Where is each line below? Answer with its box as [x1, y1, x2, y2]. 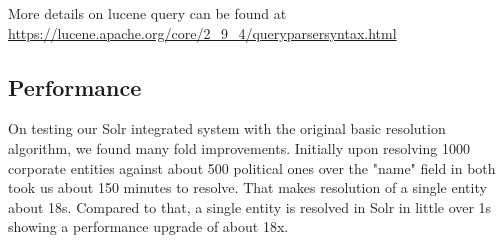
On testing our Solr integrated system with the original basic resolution [8, 118, 446, 139]
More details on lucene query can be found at [8, 3, 287, 23]
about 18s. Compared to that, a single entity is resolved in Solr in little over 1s [8, 196, 492, 217]
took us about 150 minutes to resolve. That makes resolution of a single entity [8, 177, 487, 198]
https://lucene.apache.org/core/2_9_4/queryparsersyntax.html [8, 22, 397, 43]
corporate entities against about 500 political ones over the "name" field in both [8, 157, 496, 178]
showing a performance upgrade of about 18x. [8, 216, 289, 237]
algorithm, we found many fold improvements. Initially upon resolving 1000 [8, 137, 470, 158]
